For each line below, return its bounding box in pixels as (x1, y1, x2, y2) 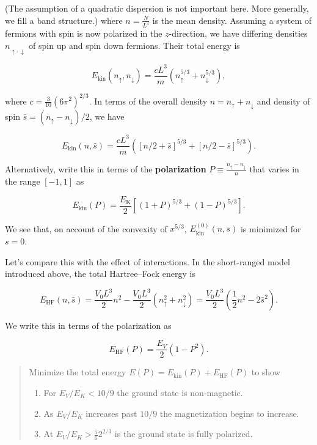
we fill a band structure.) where (5, 13, 123, 26)
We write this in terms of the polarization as (5, 318, 172, 331)
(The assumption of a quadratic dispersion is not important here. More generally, (5, 2, 309, 14)
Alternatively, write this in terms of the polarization (5, 163, 206, 175)
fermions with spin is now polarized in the (5, 27, 162, 40)
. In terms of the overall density (89, 94, 208, 107)
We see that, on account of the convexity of (5, 222, 167, 235)
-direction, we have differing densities (169, 27, 308, 40)
